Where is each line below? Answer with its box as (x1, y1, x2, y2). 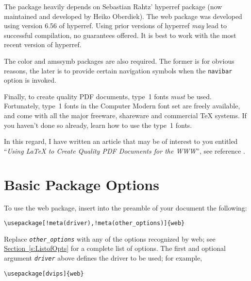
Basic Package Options (4, 174, 159, 194)
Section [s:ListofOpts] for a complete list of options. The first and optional (4, 243, 226, 253)
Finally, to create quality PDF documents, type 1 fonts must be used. (4, 91, 212, 101)
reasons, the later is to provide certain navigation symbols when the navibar (4, 65, 233, 75)
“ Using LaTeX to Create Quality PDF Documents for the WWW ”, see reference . (4, 145, 245, 156)
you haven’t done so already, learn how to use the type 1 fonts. (4, 120, 192, 130)
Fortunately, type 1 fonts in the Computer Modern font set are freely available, (4, 101, 240, 111)
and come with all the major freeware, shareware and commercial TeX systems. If (4, 110, 247, 120)
